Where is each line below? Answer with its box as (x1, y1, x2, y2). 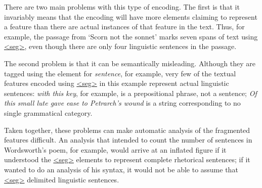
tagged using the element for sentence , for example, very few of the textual (4, 68, 236, 78)
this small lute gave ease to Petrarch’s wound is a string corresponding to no (4, 98, 241, 108)
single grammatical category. (4, 107, 93, 118)
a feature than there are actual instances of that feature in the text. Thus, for (4, 21, 245, 32)
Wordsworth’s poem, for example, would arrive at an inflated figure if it (4, 144, 227, 155)
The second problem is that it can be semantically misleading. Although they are (4, 58, 255, 68)
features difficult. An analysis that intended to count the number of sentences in (4, 134, 252, 145)
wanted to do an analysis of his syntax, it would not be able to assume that (4, 164, 238, 174)
